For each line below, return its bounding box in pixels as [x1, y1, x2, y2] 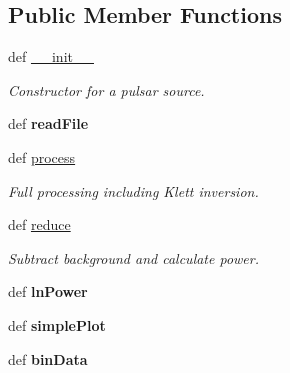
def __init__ [8, 46, 94, 67]
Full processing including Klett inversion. [8, 180, 259, 201]
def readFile [8, 113, 89, 134]
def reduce [8, 214, 71, 235]
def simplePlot [8, 314, 106, 335]
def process [8, 146, 76, 167]
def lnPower [8, 281, 88, 302]
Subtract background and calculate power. [8, 247, 260, 268]
